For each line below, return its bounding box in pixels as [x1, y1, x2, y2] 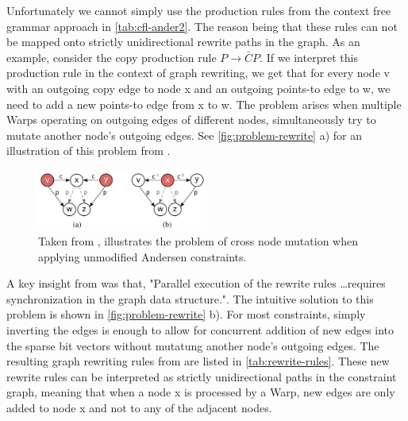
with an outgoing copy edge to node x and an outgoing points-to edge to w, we [6, 79, 391, 96]
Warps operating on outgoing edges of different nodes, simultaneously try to [6, 111, 376, 128]
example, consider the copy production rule [6, 48, 217, 65]
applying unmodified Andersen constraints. [38, 248, 247, 265]
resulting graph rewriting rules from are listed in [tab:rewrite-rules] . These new [6, 353, 390, 369]
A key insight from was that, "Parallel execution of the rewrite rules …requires [6, 275, 386, 292]
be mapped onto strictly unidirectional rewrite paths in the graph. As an [6, 33, 360, 50]
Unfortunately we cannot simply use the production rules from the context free [6, 2, 391, 18]
